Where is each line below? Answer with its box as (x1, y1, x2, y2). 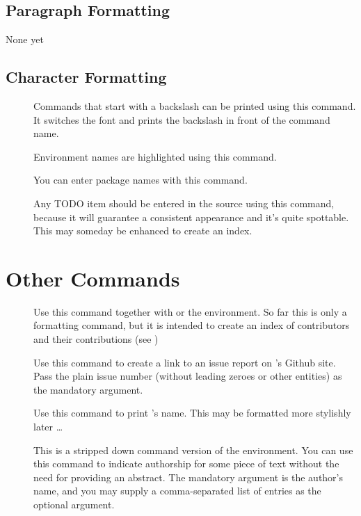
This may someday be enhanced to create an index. (33, 223, 252, 238)
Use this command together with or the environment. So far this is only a (33, 304, 347, 319)
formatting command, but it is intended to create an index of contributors (33, 318, 350, 332)
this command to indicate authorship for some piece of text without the (33, 456, 339, 471)
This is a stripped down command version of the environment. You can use (33, 442, 353, 457)
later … (33, 419, 63, 434)
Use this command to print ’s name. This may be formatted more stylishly (33, 405, 351, 420)
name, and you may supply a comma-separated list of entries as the (33, 483, 321, 498)
